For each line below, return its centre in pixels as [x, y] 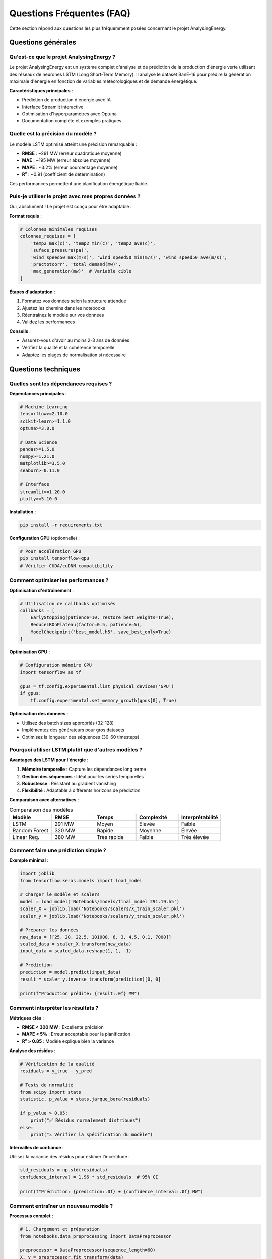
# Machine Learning [44, 407]
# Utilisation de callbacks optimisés [68, 604]
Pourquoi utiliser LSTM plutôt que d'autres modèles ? [76, 750]
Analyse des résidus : [32, 1051]
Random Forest [30, 831]
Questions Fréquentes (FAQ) [70, 13]
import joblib [37, 873]
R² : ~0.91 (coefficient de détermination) [63, 174]
